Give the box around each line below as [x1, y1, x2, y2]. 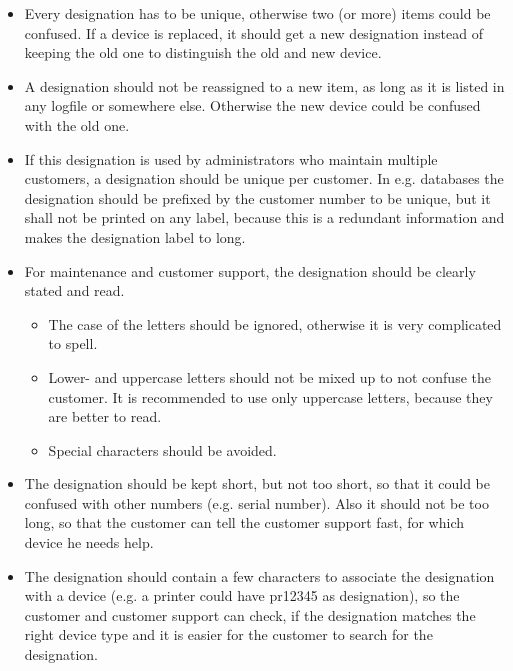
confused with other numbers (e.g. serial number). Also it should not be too [24, 492, 489, 513]
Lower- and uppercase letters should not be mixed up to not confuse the [48, 366, 491, 387]
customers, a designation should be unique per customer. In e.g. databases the [24, 168, 504, 189]
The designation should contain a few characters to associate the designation [24, 565, 495, 586]
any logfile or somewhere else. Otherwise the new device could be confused [24, 95, 481, 116]
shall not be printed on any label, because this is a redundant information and [24, 207, 505, 228]
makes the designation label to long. [24, 226, 246, 247]
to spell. [48, 333, 98, 354]
